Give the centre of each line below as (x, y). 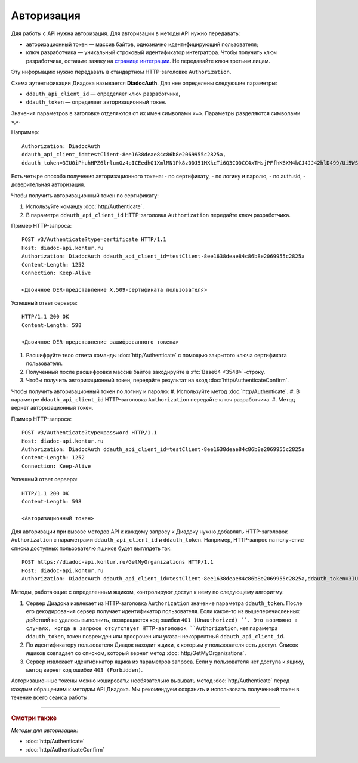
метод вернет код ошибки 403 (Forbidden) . (84, 670)
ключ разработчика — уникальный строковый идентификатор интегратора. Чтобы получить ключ (152, 52)
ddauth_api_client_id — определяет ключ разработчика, (103, 94)
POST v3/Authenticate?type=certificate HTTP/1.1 (94, 240)
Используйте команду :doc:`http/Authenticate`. (85, 206)
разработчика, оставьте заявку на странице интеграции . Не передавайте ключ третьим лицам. (148, 61)
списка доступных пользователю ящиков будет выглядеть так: (92, 548)
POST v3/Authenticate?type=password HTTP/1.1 (89, 433)
